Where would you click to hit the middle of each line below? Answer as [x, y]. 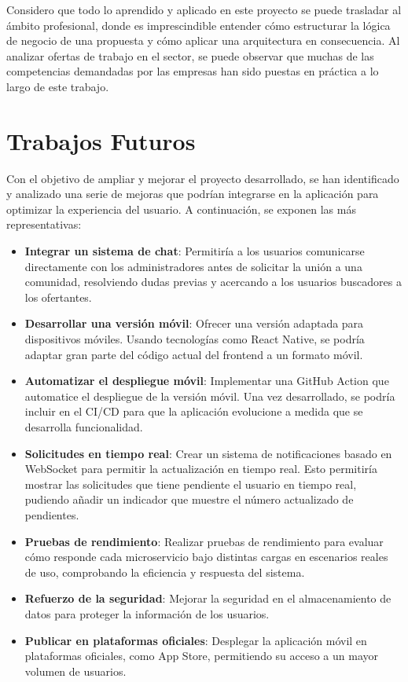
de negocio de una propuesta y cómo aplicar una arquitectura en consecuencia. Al [203, 40]
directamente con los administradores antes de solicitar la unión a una [193, 266]
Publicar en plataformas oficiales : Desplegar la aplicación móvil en [196, 640]
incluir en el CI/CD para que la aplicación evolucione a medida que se [194, 411]
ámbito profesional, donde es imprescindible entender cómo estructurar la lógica [198, 25]
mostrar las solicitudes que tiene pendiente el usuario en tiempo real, [191, 484]
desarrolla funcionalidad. [84, 427]
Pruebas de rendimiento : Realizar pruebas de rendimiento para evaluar [204, 541]
